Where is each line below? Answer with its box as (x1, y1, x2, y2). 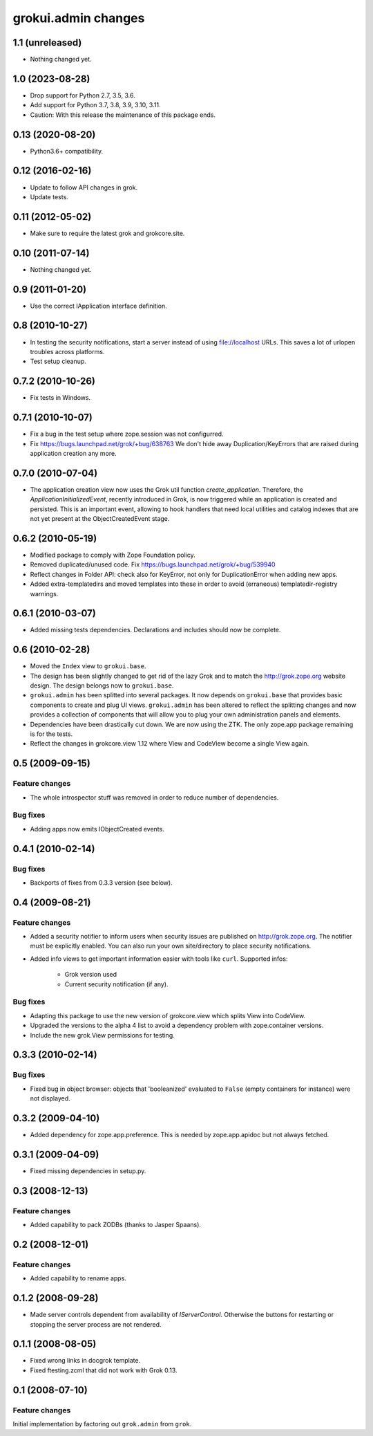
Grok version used (64, 970, 117, 979)
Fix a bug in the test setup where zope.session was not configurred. (30, 430, 224, 439)
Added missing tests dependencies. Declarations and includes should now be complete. (30, 626, 281, 634)
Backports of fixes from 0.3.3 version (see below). (30, 878, 173, 887)
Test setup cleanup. (30, 357, 86, 366)
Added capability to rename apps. (30, 1274, 127, 1282)
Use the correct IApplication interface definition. (30, 302, 167, 310)
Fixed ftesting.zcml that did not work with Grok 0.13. (30, 1366, 178, 1374)
